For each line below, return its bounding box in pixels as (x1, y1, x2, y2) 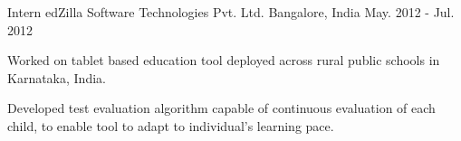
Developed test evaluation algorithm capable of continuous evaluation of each (7, 99, 436, 117)
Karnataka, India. (7, 68, 106, 87)
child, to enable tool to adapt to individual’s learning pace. (7, 116, 334, 135)
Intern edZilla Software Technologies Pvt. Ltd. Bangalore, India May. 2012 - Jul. (7, 3, 455, 21)
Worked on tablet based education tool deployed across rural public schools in (7, 51, 440, 70)
